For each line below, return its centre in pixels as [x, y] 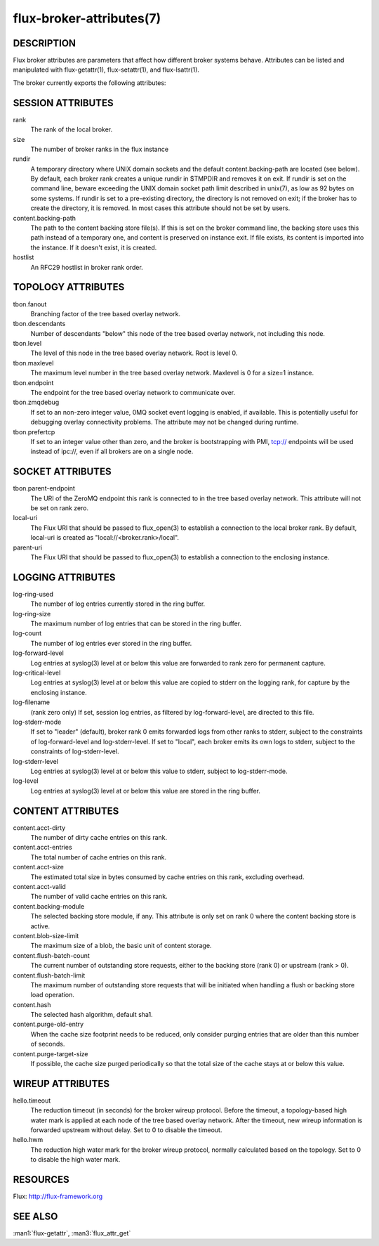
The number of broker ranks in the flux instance [99, 149]
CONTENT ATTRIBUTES [66, 811]
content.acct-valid [39, 886]
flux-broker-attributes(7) [87, 18]
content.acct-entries [43, 848]
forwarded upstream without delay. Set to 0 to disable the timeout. [126, 1130]
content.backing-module [49, 906]
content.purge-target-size [51, 1053]
